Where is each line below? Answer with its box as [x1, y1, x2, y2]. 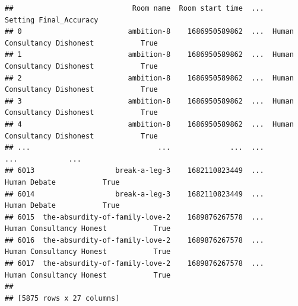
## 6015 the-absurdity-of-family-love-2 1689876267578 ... [5, 212, 264, 221]
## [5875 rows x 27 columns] [5, 294, 120, 302]
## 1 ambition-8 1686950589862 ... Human [5, 50, 294, 59]
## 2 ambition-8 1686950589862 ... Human [5, 73, 294, 82]
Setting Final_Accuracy [5, 15, 99, 24]
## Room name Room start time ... [5, 4, 264, 12]
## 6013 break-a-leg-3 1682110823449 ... [5, 166, 264, 175]
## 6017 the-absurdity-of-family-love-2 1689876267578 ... [5, 259, 264, 268]
